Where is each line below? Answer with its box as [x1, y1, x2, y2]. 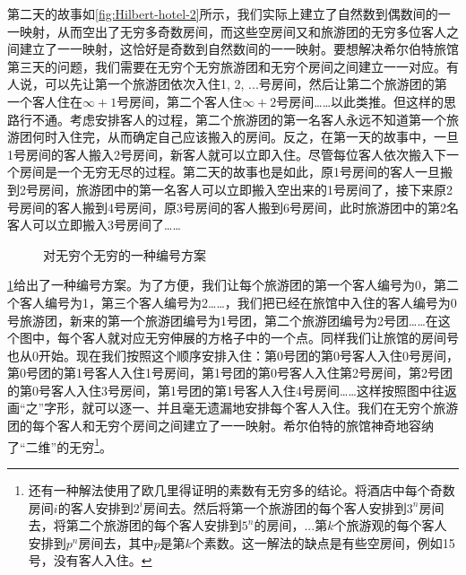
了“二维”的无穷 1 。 [7, 434, 113, 456]
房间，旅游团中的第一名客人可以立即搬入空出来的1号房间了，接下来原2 [38, 179, 453, 198]
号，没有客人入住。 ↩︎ [28, 551, 152, 570]
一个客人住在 [7, 91, 82, 110]
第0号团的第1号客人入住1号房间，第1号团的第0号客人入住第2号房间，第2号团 [7, 363, 453, 382]
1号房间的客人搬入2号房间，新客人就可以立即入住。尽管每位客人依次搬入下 [7, 144, 446, 163]
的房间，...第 [254, 516, 328, 535]
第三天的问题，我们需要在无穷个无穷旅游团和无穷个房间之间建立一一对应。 [7, 57, 446, 75]
